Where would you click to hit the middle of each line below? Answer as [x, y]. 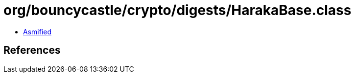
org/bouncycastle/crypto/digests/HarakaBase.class [177, 10]
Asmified [37, 31]
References [32, 50]
